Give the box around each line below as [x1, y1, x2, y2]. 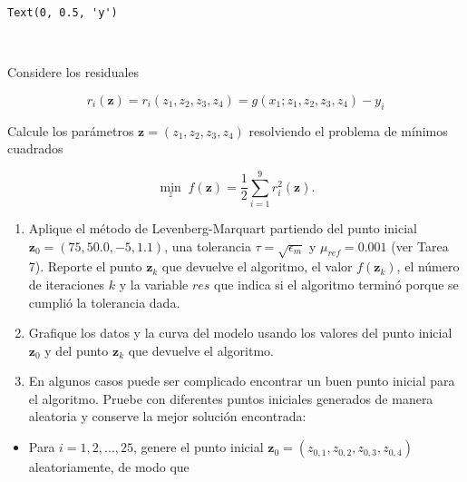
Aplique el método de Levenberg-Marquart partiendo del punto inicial [28, 218, 417, 237]
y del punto [44, 340, 109, 359]
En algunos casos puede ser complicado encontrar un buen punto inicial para [28, 371, 455, 390]
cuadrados [7, 139, 63, 158]
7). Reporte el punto [28, 257, 142, 276]
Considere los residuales [7, 63, 140, 82]
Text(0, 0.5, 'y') [7, 6, 118, 19]
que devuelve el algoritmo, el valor [161, 257, 353, 276]
